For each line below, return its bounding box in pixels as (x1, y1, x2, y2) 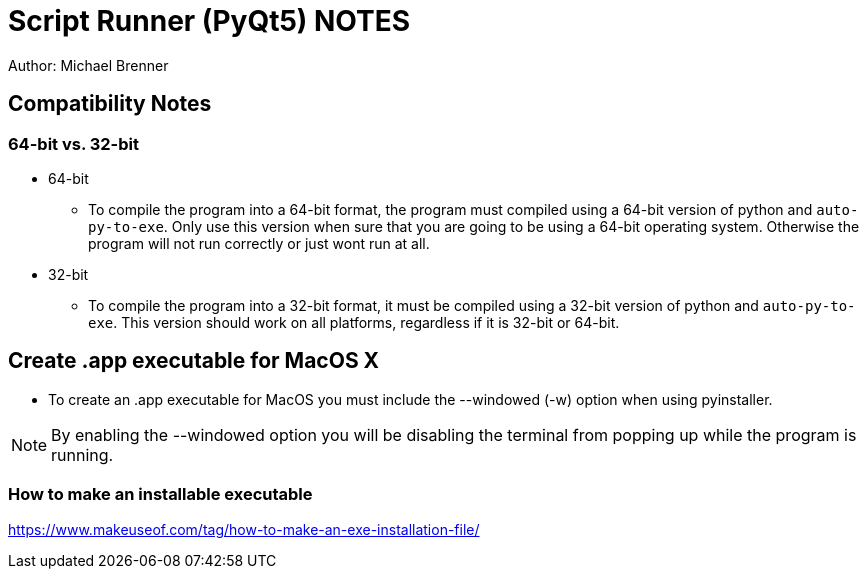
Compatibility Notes (8, 91, 212, 117)
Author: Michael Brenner (8, 56, 169, 74)
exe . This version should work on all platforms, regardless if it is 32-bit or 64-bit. (88, 313, 620, 331)
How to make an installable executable (8, 484, 313, 505)
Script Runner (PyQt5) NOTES (8, 4, 411, 38)
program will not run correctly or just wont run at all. (88, 234, 430, 252)
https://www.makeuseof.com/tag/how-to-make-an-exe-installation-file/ (8, 520, 480, 538)
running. (51, 444, 114, 465)
